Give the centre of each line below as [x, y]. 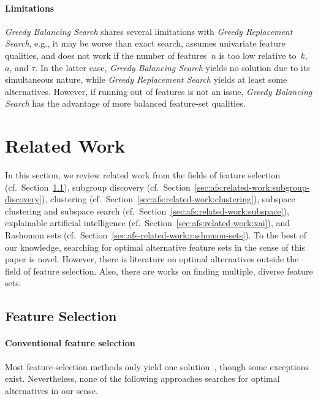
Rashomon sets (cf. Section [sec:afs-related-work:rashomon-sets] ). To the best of [156, 235]
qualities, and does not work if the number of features [106, 55]
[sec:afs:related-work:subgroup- [252, 187]
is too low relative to [258, 55]
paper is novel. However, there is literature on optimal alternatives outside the [152, 259]
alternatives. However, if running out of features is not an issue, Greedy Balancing [159, 91]
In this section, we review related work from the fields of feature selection [143, 175]
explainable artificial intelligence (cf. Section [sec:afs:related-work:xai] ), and [148, 223]
